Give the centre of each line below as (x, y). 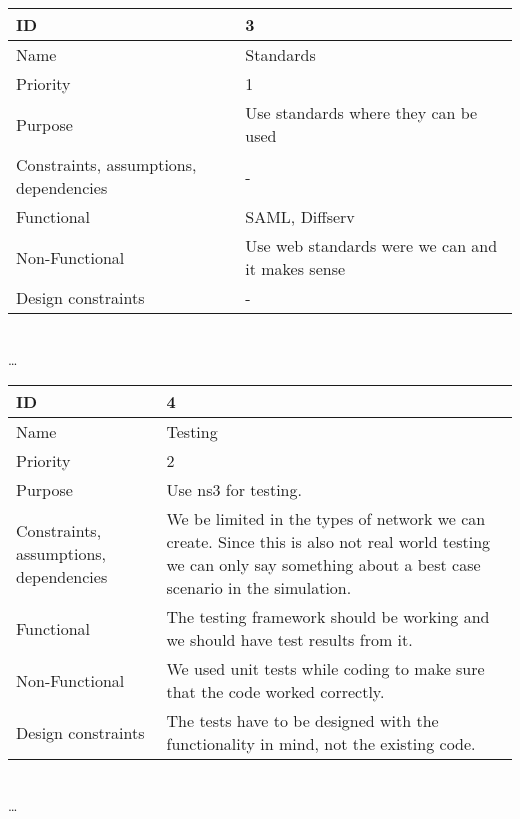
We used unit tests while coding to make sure (325, 669)
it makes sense (295, 268)
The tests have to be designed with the (302, 721)
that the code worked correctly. (275, 692)
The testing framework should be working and (328, 617)
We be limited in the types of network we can (326, 519)
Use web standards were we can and (371, 245)
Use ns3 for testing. (234, 490)
